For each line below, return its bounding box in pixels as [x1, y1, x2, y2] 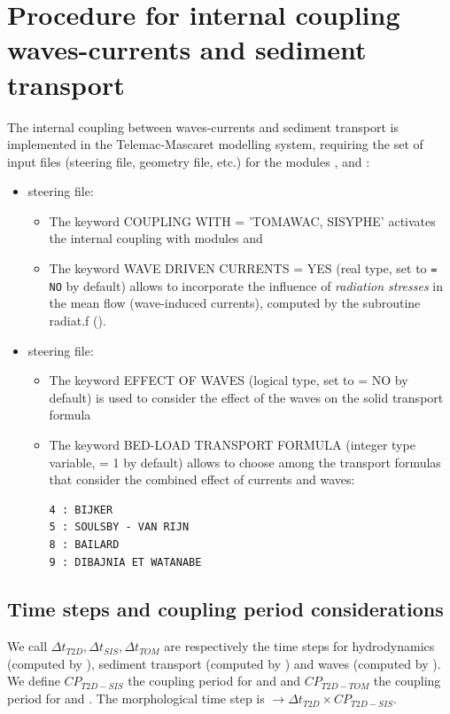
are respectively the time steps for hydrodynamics [164, 637, 435, 655]
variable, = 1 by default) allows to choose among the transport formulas [49, 452, 441, 471]
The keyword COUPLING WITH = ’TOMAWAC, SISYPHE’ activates [49, 211, 436, 230]
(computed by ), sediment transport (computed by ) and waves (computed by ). [7, 654, 441, 672]
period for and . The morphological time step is [7, 689, 265, 708]
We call [7, 637, 48, 655]
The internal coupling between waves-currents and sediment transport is [7, 117, 399, 136]
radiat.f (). [49, 310, 106, 329]
